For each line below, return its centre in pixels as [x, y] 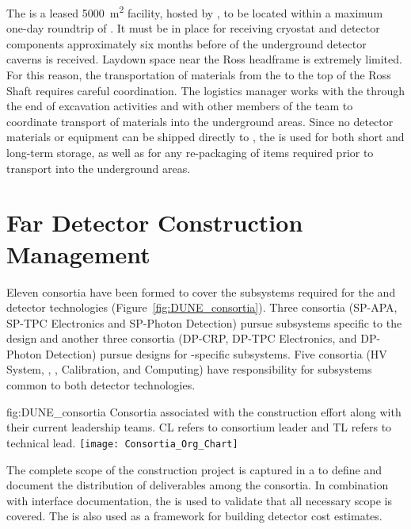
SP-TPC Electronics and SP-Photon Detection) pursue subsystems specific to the [204, 322]
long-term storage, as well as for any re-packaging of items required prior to [190, 152]
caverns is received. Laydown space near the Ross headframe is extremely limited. [204, 59]
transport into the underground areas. [99, 168]
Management [78, 253]
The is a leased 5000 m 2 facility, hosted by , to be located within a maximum [195, 11]
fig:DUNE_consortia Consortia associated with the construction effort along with [204, 411]
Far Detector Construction [155, 222]
